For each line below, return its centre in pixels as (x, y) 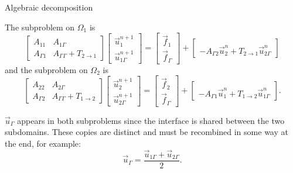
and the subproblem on (46, 69)
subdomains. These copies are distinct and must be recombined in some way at (146, 132)
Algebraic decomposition (49, 7)
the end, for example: (43, 143)
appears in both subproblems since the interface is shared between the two (151, 120)
